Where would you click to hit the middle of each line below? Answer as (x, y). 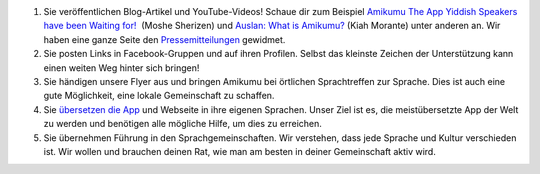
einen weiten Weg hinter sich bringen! (121, 67)
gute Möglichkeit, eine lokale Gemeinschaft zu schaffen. (159, 96)
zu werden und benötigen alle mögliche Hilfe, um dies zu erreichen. (182, 124)
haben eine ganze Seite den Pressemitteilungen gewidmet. (164, 39)
